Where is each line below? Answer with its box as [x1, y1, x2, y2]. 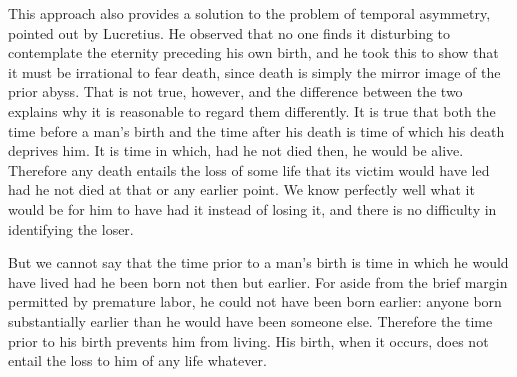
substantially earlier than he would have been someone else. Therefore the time [8, 310, 493, 331]
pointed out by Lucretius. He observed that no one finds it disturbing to [8, 22, 451, 43]
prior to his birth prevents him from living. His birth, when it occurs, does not [8, 330, 489, 351]
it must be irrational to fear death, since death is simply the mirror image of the [8, 61, 501, 82]
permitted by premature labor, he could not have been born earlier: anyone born [8, 291, 502, 312]
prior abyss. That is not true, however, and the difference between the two [8, 81, 463, 102]
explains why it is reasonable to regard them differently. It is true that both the [8, 100, 496, 121]
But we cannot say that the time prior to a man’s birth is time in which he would [8, 252, 509, 273]
